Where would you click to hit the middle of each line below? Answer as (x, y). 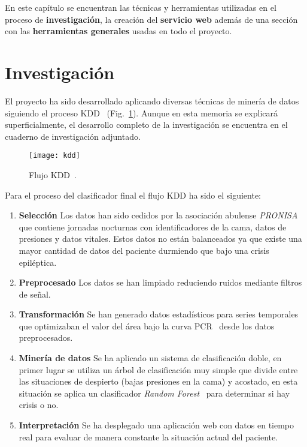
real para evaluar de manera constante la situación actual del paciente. (148, 436)
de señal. (35, 294)
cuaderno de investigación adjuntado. (73, 136)
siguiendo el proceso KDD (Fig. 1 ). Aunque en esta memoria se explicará (141, 112)
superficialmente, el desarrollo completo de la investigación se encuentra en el (146, 124)
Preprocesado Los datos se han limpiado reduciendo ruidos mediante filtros (160, 282)
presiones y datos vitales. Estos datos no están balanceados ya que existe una (160, 238)
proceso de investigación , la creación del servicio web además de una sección (151, 19)
